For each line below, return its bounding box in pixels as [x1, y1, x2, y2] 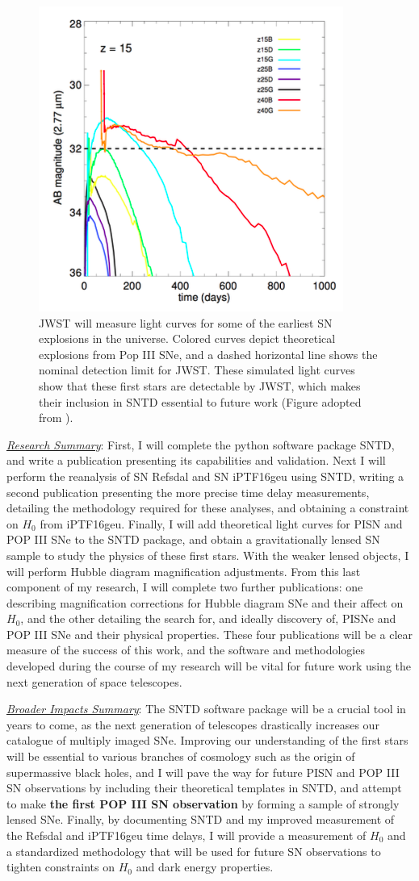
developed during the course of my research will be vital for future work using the [6, 658, 412, 674]
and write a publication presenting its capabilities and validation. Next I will [6, 452, 386, 469]
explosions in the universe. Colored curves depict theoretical [39, 330, 336, 347]
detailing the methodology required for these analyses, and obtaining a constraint [6, 499, 409, 516]
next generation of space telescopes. [6, 673, 182, 690]
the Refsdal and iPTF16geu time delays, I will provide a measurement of [6, 827, 367, 843]
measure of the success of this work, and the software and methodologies [6, 641, 365, 658]
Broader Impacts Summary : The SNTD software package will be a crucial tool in [6, 700, 406, 717]
